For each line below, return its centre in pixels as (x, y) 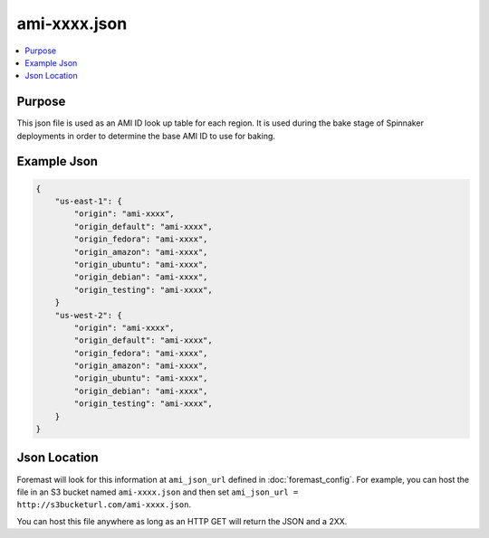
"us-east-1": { (88, 202)
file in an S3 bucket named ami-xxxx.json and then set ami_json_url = (158, 492)
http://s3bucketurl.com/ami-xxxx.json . (104, 505)
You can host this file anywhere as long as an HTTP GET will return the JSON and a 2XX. (182, 521)
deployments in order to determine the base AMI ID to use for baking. (146, 136)
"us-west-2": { (88, 315)
